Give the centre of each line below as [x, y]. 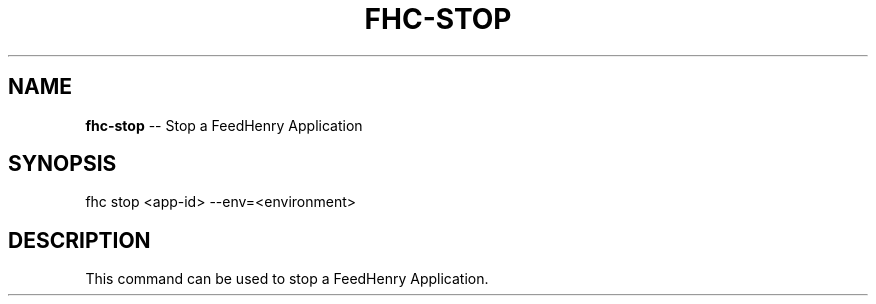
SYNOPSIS [62, 164]
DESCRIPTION [79, 240]
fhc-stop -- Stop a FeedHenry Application [224, 125]
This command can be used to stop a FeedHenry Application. [287, 279]
